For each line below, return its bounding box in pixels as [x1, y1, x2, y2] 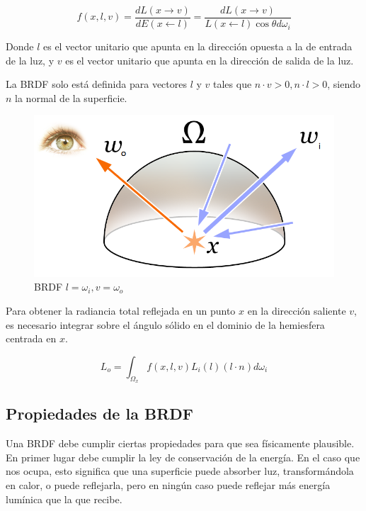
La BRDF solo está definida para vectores [6, 77, 187, 91]
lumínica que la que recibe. [6, 491, 122, 506]
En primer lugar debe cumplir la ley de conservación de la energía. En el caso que [6, 449, 360, 464]
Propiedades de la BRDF [6, 403, 193, 425]
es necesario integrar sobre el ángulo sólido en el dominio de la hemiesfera [6, 317, 325, 332]
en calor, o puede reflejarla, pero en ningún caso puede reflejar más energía [6, 477, 331, 492]
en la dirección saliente [247, 303, 346, 318]
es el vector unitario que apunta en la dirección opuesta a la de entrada [43, 39, 353, 54]
